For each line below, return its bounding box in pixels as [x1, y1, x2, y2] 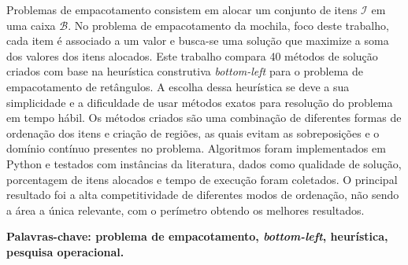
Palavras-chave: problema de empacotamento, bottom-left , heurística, [6, 228, 388, 245]
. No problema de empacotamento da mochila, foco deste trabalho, [68, 17, 389, 33]
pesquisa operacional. [6, 243, 124, 259]
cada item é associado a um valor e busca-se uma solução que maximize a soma [6, 32, 389, 49]
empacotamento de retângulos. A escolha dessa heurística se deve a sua [6, 78, 350, 94]
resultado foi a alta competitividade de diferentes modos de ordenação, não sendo [6, 186, 399, 203]
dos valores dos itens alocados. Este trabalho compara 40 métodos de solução [6, 47, 378, 64]
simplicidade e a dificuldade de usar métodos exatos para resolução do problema [6, 94, 393, 110]
